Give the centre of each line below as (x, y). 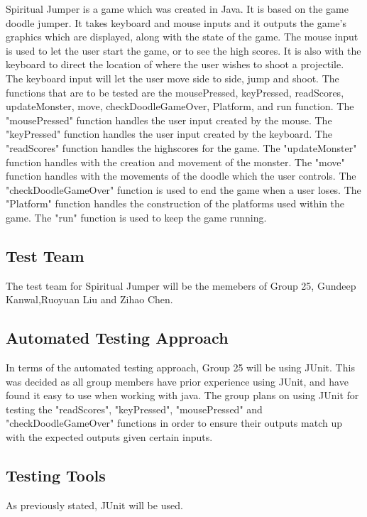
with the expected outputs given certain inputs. (109, 437)
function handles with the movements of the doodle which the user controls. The (181, 176)
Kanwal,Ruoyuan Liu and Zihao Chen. (89, 299)
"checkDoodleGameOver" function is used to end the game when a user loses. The (183, 189)
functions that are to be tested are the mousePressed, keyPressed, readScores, (175, 92)
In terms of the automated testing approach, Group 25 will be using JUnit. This (180, 368)
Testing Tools (56, 475)
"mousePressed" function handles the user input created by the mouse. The (169, 120)
